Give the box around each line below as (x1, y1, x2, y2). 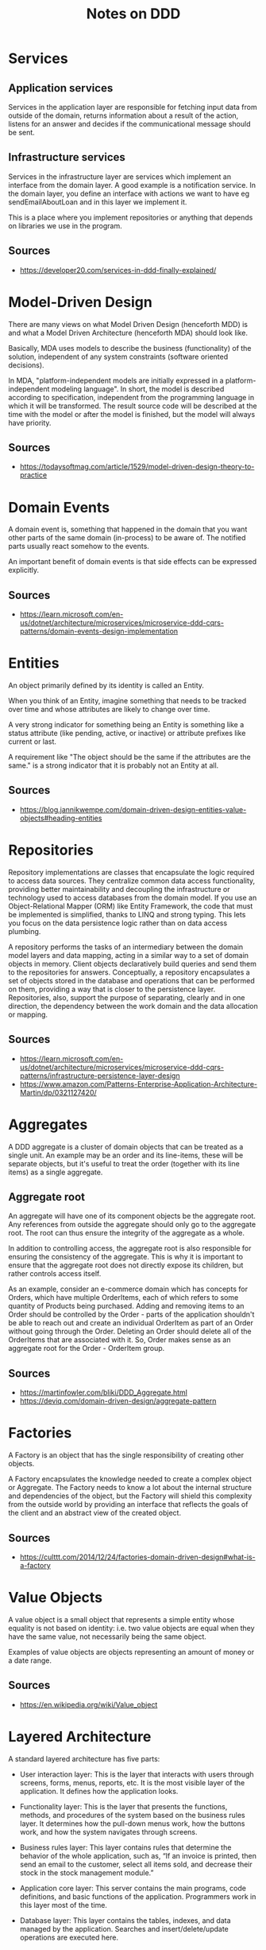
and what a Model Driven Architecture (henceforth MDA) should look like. (8, 328, 249, 337)
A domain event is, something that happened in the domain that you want (8, 524, 248, 534)
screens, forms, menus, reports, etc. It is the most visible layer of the (19, 1777, 245, 1787)
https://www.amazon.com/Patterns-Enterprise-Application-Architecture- (19, 1079, 258, 1088)
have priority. (8, 418, 52, 427)
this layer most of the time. (19, 1900, 107, 1909)
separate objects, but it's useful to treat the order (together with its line (8, 1158, 240, 1168)
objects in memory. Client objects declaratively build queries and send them (8, 959, 256, 968)
